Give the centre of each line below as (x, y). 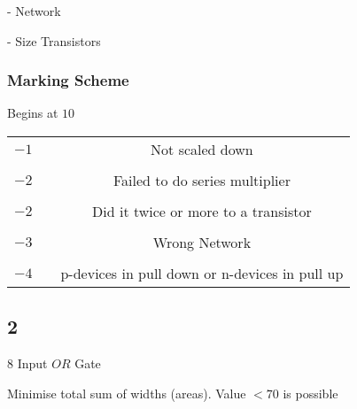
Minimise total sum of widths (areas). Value (127, 393)
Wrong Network (202, 242)
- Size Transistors (54, 40)
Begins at (33, 113)
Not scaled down (202, 149)
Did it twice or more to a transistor (202, 211)
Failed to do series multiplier (202, 180)
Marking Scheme (68, 80)
